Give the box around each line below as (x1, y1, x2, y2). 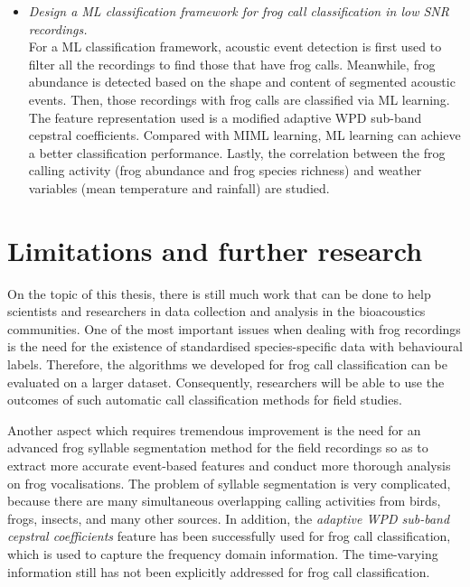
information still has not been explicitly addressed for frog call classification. (7, 562, 430, 581)
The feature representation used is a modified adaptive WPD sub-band (28, 107, 422, 126)
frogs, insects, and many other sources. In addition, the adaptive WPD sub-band (7, 508, 450, 527)
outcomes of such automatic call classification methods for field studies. (7, 390, 402, 409)
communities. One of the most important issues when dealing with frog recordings (7, 319, 461, 338)
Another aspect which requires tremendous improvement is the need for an (7, 420, 421, 439)
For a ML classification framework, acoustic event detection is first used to (28, 37, 442, 56)
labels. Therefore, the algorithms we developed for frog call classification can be (7, 355, 447, 374)
